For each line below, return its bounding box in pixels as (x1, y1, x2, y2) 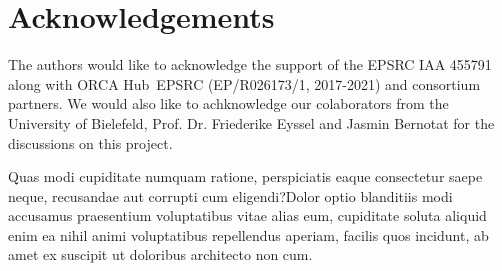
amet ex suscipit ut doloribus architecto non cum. (8, 244, 313, 265)
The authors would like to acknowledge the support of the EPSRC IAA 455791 (8, 54, 492, 75)
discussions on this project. (8, 132, 173, 153)
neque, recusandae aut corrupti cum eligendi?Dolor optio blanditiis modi (8, 185, 453, 206)
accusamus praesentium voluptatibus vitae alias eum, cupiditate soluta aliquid (8, 205, 487, 226)
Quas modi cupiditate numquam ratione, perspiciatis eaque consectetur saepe (8, 166, 483, 187)
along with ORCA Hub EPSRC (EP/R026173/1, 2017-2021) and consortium (8, 73, 481, 94)
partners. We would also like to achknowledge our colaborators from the (8, 93, 449, 114)
